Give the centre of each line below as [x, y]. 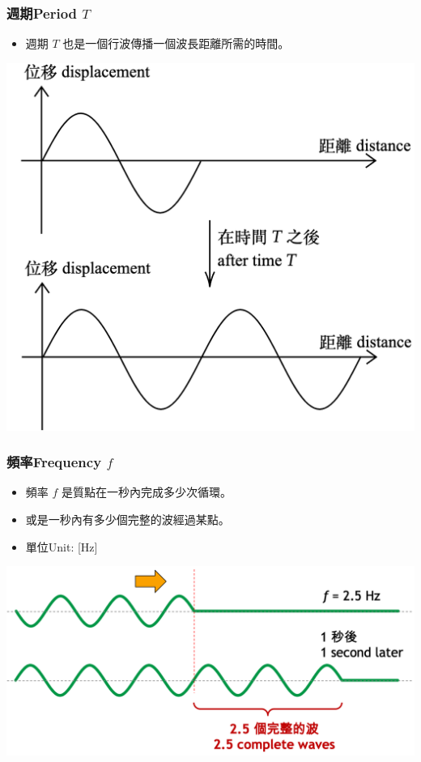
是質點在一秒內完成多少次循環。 [147, 492]
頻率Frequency [54, 462]
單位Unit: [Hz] [62, 546]
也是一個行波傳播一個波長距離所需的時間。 [176, 43]
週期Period [42, 13]
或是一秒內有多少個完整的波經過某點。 [128, 519]
